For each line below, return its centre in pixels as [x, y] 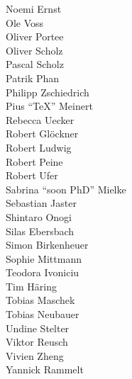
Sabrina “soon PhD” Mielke [66, 189]
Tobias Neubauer [43, 314]
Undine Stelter [38, 328]
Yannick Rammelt [45, 369]
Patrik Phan [33, 78]
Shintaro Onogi [39, 216]
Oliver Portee [35, 36]
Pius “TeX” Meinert [49, 106]
